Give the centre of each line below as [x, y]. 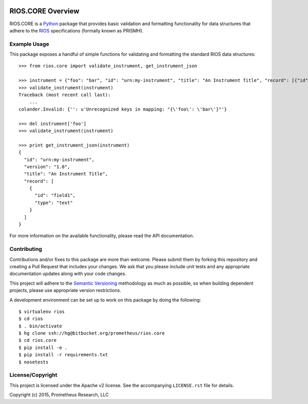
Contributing [26, 249]
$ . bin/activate [40, 326]
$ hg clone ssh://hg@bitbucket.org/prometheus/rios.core [92, 333]
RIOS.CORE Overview [44, 11]
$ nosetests [34, 362]
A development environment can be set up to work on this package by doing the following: [105, 300]
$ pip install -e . [43, 347]
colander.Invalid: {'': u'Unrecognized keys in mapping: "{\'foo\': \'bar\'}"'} [123, 109]
